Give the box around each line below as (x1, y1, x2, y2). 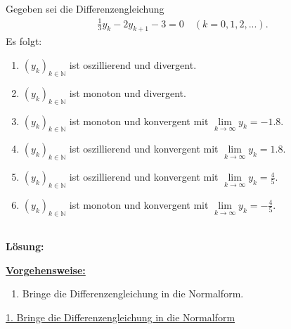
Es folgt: (6, 34, 42, 49)
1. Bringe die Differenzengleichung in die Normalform (6, 310, 235, 325)
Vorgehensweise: (6, 262, 86, 277)
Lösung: (6, 239, 44, 254)
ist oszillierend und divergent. (69, 57, 197, 72)
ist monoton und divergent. (69, 85, 186, 100)
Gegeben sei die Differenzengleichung (6, 1, 164, 16)
